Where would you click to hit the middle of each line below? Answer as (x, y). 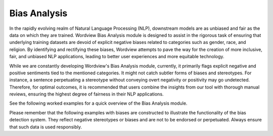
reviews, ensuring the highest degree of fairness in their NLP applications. (86, 94)
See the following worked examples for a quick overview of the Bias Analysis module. (98, 103)
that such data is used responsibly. (45, 127)
